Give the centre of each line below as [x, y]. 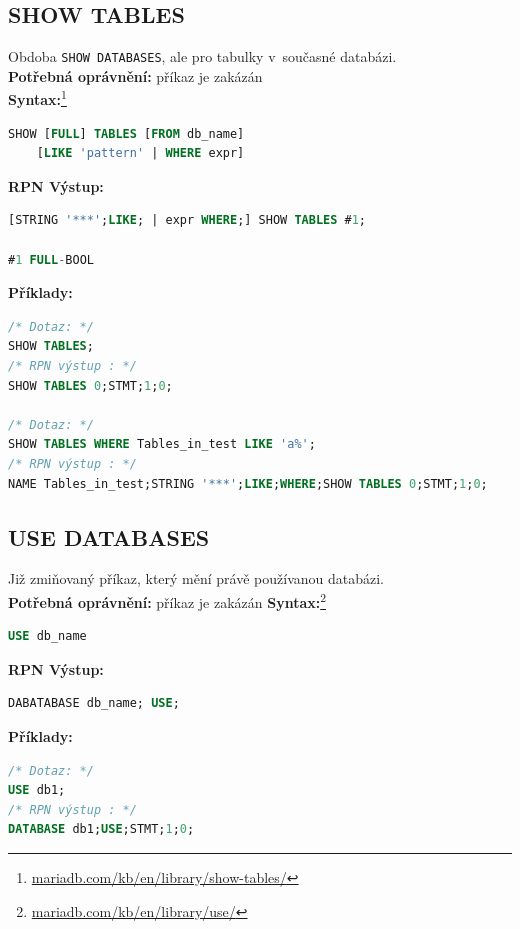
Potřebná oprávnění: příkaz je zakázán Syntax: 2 [167, 600]
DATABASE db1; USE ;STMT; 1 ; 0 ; [101, 829]
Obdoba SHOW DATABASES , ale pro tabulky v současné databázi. [202, 56]
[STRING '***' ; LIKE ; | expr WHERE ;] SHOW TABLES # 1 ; [187, 220]
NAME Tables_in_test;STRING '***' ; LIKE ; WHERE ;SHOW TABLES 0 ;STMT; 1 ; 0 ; [248, 483]
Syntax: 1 [37, 98]
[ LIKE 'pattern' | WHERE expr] [140, 153]
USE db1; [37, 790]
